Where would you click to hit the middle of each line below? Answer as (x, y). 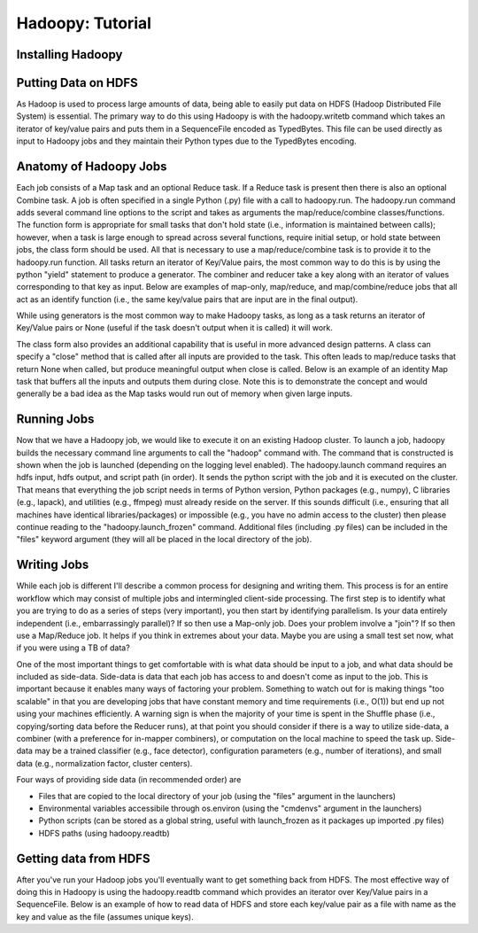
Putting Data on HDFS (77, 83)
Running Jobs (55, 420)
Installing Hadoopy (69, 54)
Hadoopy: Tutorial (84, 23)
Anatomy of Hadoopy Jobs (92, 167)
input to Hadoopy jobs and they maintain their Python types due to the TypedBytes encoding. (187, 141)
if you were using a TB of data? (73, 648)
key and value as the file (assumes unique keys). (105, 916)
